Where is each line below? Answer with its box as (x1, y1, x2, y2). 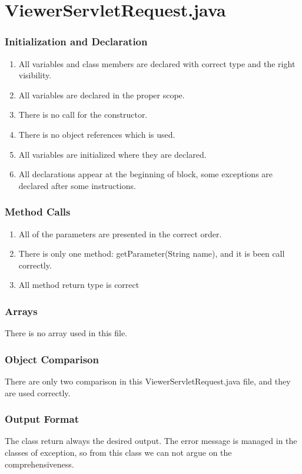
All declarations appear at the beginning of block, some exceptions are (18, 168, 273, 180)
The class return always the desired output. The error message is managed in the (5, 435, 297, 447)
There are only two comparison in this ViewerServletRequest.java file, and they (5, 374, 291, 387)
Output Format (5, 412, 79, 426)
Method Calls (5, 204, 71, 219)
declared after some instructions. (18, 179, 136, 191)
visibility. (18, 69, 52, 81)
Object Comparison (5, 352, 99, 366)
